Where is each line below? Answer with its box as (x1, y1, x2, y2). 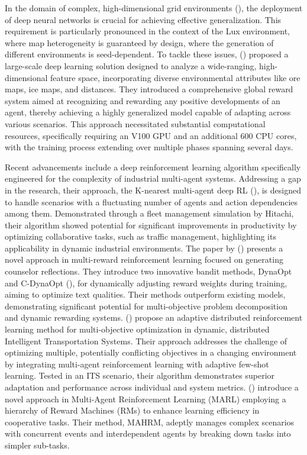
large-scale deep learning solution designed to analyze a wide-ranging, (5, 59, 257, 72)
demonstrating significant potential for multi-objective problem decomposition (5, 299, 287, 312)
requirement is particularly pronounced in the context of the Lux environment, (5, 25, 290, 37)
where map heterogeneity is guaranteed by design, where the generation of (5, 36, 274, 49)
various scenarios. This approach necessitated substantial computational (5, 117, 266, 130)
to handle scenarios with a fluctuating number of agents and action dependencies (5, 195, 298, 208)
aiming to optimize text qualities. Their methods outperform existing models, (5, 288, 286, 301)
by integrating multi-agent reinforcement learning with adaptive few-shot (5, 357, 269, 370)
